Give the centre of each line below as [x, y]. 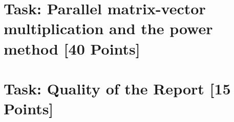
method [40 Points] [72, 48]
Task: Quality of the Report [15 [117, 88]
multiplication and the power [108, 28]
